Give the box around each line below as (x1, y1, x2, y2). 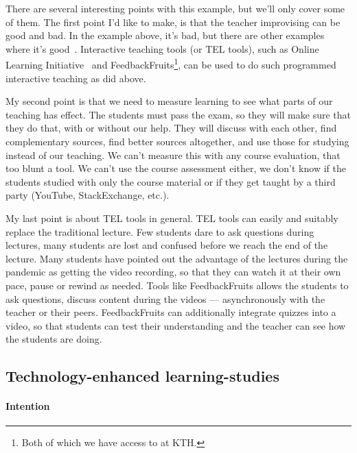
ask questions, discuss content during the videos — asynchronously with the (5, 291, 325, 306)
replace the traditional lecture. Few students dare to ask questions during (5, 224, 314, 238)
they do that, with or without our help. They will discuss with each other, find (5, 121, 337, 135)
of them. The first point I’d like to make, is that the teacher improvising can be (5, 14, 341, 29)
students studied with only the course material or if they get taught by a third (5, 174, 336, 188)
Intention (5, 399, 50, 413)
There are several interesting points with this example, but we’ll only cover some (5, 1, 345, 15)
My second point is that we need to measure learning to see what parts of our (5, 94, 333, 108)
